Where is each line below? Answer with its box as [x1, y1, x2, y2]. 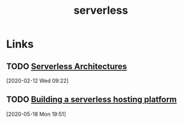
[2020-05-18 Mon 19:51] [6, 110, 66, 118]
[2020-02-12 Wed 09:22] [6, 77, 69, 84]
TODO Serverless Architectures [6, 61, 127, 71]
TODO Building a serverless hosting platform [6, 94, 177, 105]
